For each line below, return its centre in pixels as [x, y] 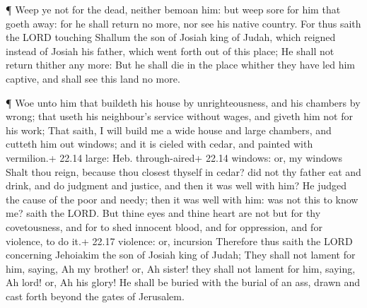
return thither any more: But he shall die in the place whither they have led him [180, 65]
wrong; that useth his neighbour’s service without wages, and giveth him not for [179, 116]
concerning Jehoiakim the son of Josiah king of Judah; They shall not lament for [181, 255]
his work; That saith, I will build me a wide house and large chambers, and [169, 130]
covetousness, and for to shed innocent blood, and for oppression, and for [164, 226]
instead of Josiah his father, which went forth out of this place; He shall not [170, 51]
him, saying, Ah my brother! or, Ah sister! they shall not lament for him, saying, [181, 268]
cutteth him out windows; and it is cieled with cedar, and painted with [159, 144]
